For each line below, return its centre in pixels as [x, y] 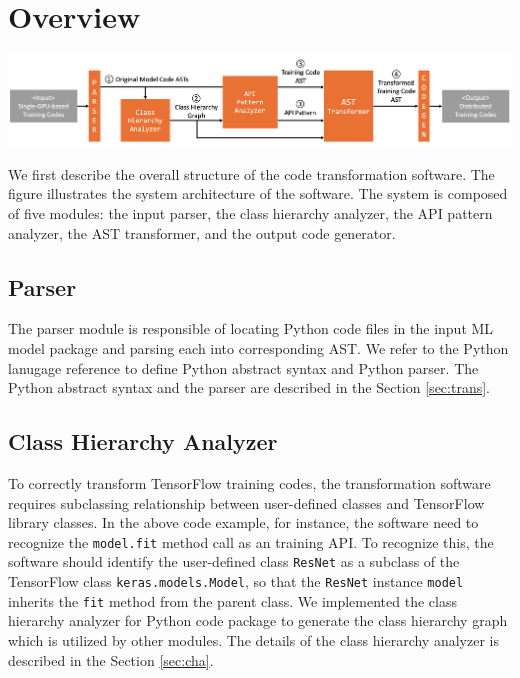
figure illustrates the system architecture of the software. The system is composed [258, 193]
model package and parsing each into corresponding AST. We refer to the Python [258, 348]
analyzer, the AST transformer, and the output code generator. [202, 232]
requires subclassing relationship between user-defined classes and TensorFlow [246, 502]
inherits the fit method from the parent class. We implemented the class [232, 600]
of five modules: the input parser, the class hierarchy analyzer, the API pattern [250, 213]
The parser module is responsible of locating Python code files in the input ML [251, 328]
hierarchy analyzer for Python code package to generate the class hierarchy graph [258, 620]
